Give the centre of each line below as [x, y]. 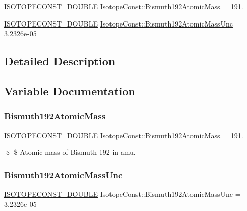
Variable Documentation [70, 90]
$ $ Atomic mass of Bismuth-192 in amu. [71, 152]
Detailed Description [60, 61]
